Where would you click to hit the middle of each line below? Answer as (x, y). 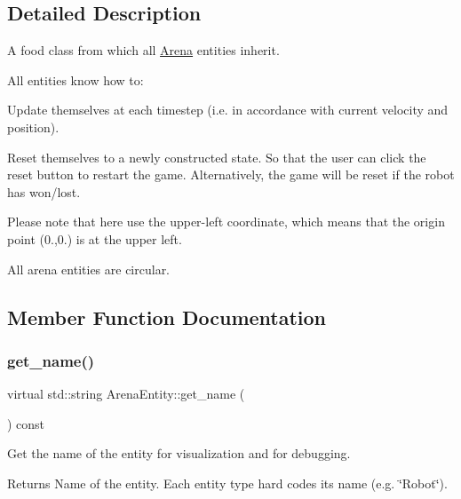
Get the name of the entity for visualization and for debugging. (179, 453)
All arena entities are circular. (89, 269)
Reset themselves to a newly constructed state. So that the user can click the (217, 157)
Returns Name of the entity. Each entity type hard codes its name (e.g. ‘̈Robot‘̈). (227, 483)
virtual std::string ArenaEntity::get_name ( (126, 394)
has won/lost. (44, 191)
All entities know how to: (76, 79)
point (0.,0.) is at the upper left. (95, 238)
